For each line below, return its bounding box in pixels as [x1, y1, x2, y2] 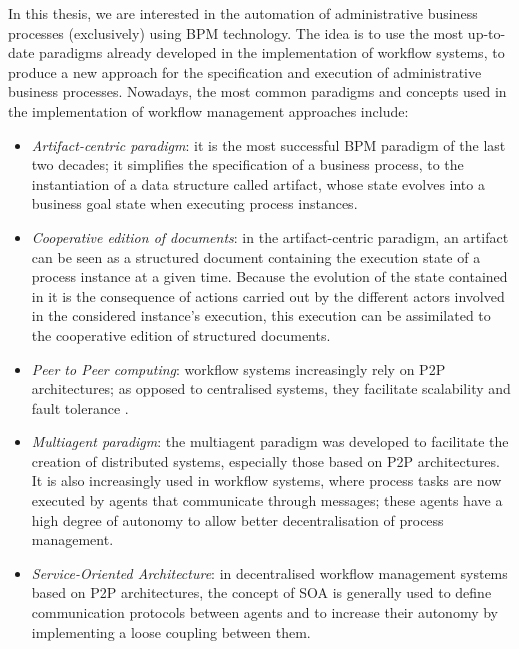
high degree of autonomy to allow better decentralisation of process [31, 509, 444, 530]
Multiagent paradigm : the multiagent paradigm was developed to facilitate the [31, 431, 509, 452]
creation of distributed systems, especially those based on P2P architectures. [31, 450, 500, 471]
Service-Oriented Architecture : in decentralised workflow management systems [31, 562, 508, 583]
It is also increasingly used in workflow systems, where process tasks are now [31, 470, 502, 491]
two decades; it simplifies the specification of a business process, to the [31, 154, 464, 175]
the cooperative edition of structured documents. [31, 324, 331, 345]
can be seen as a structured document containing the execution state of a [31, 246, 481, 267]
